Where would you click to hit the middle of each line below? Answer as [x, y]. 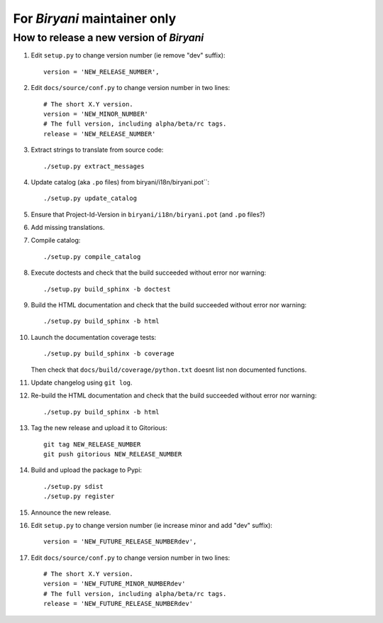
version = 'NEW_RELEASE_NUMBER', [101, 72]
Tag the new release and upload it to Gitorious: [99, 428]
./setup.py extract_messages [94, 166]
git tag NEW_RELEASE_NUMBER [92, 444]
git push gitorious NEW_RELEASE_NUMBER [113, 454]
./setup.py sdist [73, 486]
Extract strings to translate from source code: [97, 150]
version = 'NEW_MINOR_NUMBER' [96, 114]
